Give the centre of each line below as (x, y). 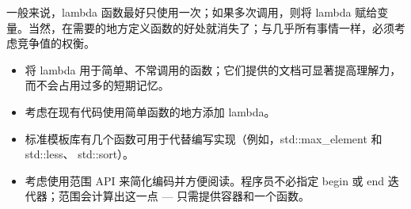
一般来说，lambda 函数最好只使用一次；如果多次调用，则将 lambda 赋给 (192, 12)
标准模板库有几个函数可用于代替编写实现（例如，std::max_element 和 (204, 138)
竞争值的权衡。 (56, 43)
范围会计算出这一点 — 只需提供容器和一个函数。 (184, 196)
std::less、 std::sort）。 (80, 154)
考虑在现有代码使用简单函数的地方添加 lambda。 (150, 111)
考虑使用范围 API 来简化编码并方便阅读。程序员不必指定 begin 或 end (205, 180)
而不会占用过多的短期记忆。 (97, 85)
